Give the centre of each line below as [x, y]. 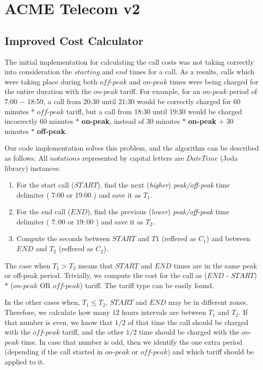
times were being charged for [214, 81]
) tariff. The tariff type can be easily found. [147, 285]
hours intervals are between [164, 312]
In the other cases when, [42, 302]
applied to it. [25, 362]
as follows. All [26, 157]
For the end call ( [43, 212]
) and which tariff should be [211, 352]
